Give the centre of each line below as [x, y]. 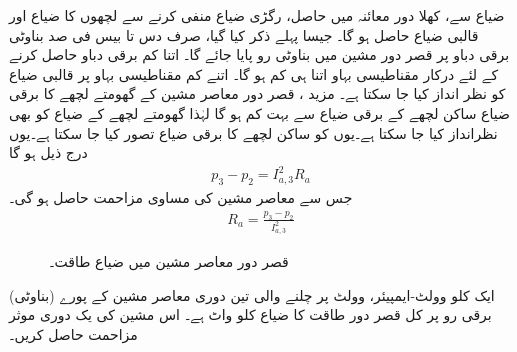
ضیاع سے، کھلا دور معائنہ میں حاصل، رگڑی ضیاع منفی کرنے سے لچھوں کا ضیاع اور [257, 15]
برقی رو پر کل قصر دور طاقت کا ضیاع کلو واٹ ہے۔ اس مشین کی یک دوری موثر [250, 314]
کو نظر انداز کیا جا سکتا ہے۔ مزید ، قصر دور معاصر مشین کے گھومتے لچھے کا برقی [257, 93]
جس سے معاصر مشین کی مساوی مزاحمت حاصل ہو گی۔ [181, 197]
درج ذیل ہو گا [48, 152]
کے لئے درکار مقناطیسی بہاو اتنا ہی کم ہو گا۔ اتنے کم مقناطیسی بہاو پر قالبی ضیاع [254, 73]
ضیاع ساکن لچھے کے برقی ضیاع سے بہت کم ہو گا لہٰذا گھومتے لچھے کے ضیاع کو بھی [259, 112]
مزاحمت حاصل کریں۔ [73, 334]
